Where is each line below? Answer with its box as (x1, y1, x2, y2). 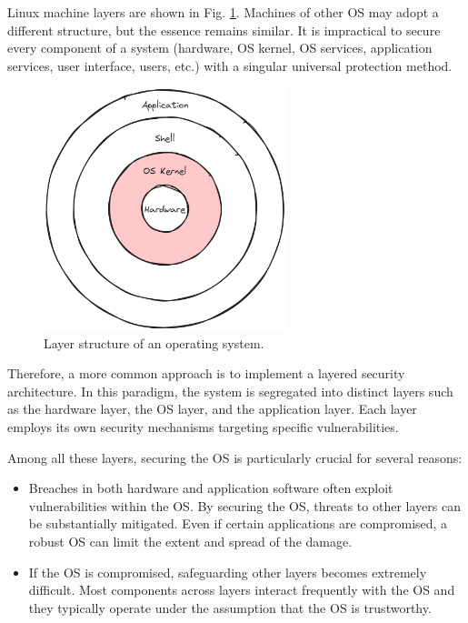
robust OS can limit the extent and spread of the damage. (28, 531, 353, 550)
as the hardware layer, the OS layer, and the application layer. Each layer (7, 399, 417, 418)
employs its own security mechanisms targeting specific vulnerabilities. (7, 417, 399, 436)
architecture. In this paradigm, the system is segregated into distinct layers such (7, 381, 453, 400)
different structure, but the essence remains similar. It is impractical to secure (7, 20, 441, 39)
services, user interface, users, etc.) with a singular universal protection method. (7, 55, 453, 75)
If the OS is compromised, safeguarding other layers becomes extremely (28, 562, 427, 581)
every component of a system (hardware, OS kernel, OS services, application (7, 38, 433, 57)
